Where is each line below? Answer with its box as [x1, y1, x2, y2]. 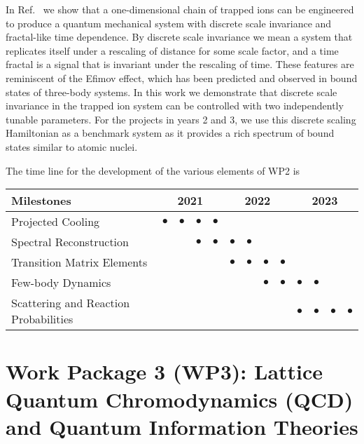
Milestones [11, 192, 71, 209]
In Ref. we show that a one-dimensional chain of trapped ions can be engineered [6, 2, 354, 16]
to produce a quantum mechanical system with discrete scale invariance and [6, 15, 332, 30]
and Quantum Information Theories [6, 412, 358, 440]
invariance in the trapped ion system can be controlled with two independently [6, 98, 344, 113]
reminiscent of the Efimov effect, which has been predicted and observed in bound [6, 70, 358, 85]
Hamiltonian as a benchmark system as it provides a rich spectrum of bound [6, 126, 335, 140]
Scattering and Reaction [11, 295, 130, 311]
